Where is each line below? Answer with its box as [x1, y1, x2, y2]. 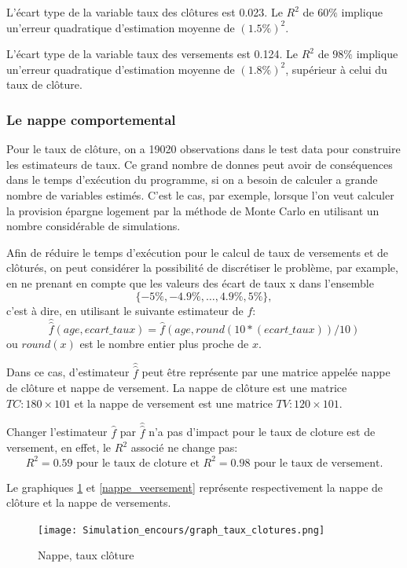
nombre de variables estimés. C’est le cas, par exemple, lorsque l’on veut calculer [6, 186, 394, 203]
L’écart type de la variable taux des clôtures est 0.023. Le [6, 4, 283, 20]
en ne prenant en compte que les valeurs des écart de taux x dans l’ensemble [6, 274, 374, 291]
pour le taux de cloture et [76, 457, 200, 469]
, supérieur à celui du [285, 60, 387, 77]
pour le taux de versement [254, 457, 380, 469]
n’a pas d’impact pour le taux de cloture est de [148, 423, 376, 440]
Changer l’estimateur [6, 423, 108, 440]
